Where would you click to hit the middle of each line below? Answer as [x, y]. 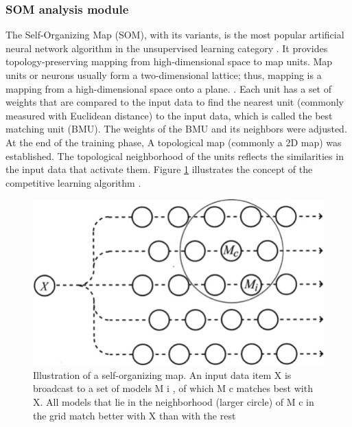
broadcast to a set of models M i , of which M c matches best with [173, 388]
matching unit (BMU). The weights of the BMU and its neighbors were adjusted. [176, 129]
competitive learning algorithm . [73, 182]
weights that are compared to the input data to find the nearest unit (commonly [175, 102]
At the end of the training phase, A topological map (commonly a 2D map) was [174, 142]
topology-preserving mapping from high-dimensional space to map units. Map [169, 61]
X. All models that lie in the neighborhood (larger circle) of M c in [174, 401]
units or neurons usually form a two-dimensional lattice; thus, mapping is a [164, 75]
